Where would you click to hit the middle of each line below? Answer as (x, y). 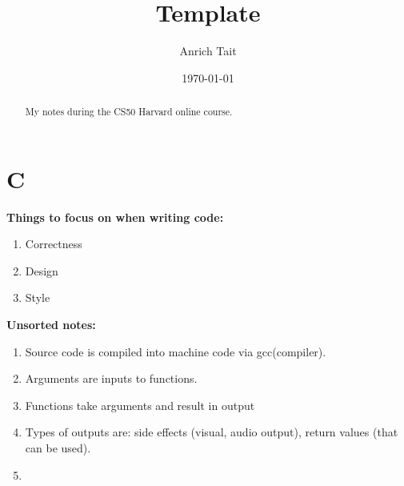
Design (42, 270)
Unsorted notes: (51, 325)
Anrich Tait (208, 51)
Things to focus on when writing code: (115, 217)
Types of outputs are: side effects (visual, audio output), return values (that (212, 432)
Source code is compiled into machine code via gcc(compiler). (176, 351)
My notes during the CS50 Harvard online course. (129, 112)
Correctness (54, 244)
